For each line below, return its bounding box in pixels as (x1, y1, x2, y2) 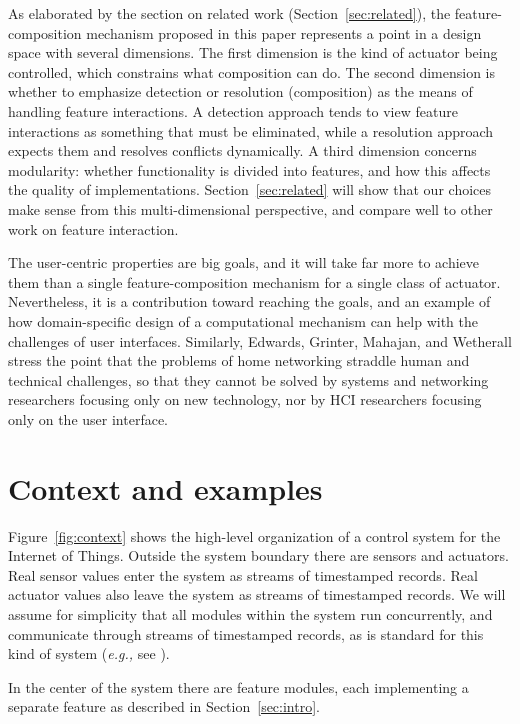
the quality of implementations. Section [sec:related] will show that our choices (8, 179, 492, 200)
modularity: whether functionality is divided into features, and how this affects (8, 159, 491, 180)
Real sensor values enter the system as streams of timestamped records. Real (8, 564, 478, 585)
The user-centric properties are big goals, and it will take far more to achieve (8, 252, 480, 273)
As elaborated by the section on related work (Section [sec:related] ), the (8, 3, 451, 23)
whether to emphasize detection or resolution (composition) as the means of (8, 81, 473, 102)
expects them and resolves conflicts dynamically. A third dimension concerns (8, 140, 477, 161)
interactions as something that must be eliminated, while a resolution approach (8, 120, 494, 141)
